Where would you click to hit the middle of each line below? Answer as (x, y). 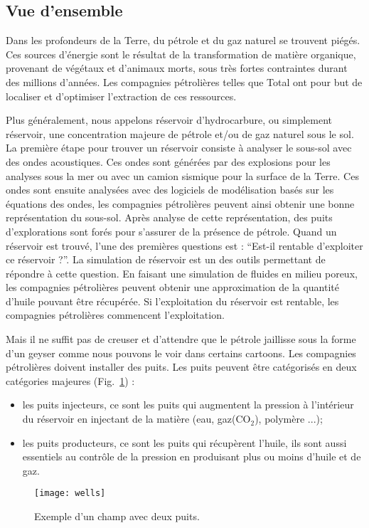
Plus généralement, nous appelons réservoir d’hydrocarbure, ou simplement (169, 120)
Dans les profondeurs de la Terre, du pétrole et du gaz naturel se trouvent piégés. (183, 40)
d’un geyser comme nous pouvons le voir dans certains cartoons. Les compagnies (181, 353)
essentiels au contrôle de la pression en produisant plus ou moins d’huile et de (192, 456)
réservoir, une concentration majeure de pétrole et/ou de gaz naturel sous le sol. (180, 133)
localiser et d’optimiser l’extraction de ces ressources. (121, 96)
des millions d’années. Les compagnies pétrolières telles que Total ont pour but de (184, 81)
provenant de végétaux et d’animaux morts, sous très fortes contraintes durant (177, 68)
